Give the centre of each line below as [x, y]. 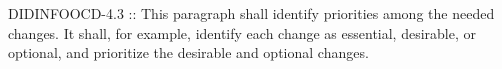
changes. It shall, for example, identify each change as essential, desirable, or [242, 32]
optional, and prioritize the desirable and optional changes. [188, 52]
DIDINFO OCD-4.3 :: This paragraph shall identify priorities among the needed [251, 13]
